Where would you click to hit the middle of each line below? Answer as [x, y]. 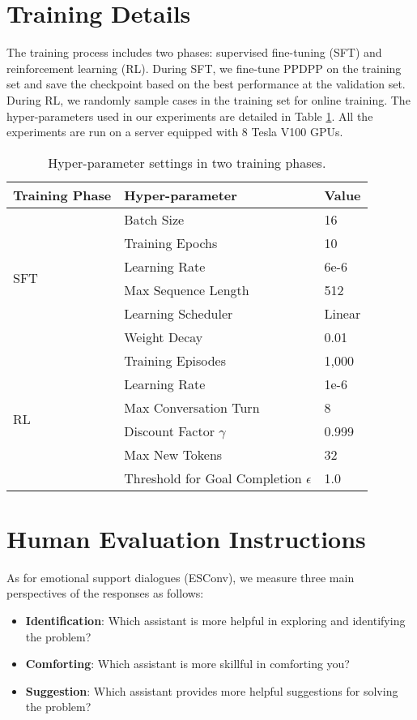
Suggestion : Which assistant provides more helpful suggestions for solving [212, 690]
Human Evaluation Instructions [186, 538]
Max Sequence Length [187, 289]
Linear [343, 313]
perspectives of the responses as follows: [105, 593]
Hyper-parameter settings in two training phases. [187, 162]
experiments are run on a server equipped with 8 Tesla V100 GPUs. [175, 132]
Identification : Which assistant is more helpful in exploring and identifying [215, 620]
